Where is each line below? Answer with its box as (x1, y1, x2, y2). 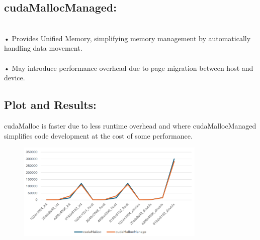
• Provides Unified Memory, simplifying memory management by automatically (4, 33, 251, 43)
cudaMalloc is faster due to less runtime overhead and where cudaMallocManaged (4, 120, 256, 131)
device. (4, 72, 25, 83)
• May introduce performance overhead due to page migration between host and (4, 62, 253, 73)
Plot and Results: (4, 97, 97, 112)
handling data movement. (4, 43, 82, 53)
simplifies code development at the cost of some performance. (4, 130, 193, 141)
